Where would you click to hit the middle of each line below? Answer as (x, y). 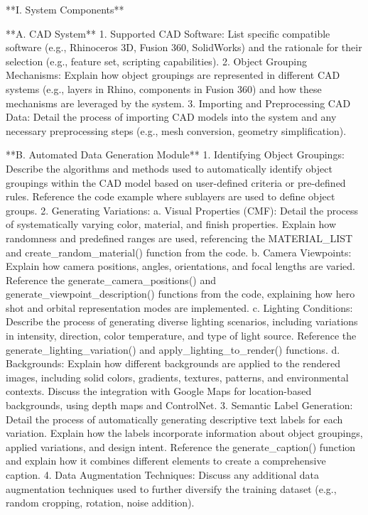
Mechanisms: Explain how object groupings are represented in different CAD (173, 75)
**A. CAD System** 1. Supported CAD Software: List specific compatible (168, 33)
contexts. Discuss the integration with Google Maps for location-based (159, 391)
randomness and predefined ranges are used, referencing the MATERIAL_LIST (179, 238)
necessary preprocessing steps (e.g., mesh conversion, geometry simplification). (176, 130)
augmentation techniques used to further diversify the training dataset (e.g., (171, 488)
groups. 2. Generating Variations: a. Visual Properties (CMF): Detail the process (182, 210)
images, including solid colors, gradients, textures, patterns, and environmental (177, 377)
